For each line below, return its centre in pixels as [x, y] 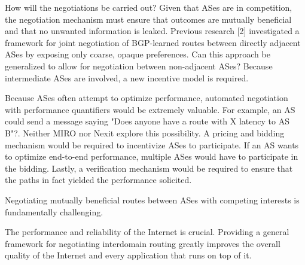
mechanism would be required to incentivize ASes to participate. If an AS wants [152, 144]
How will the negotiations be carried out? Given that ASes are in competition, [149, 7]
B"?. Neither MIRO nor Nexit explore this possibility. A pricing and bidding [145, 132]
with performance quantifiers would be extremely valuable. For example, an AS [150, 109]
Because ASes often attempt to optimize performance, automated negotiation [147, 98]
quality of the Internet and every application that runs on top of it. [128, 255]
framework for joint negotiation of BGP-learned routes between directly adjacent [153, 42]
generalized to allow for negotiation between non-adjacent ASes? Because [139, 66]
